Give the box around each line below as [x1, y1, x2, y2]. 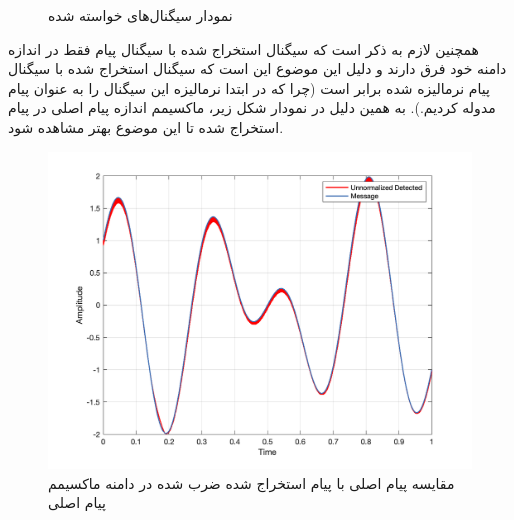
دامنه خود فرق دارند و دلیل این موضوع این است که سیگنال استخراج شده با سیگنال [8, 58, 507, 79]
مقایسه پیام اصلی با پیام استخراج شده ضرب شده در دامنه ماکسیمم [48, 472, 455, 493]
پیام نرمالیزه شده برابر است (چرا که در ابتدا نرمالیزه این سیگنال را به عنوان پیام [8, 77, 490, 98]
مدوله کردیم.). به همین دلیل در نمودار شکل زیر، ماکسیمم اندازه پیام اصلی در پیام [8, 97, 496, 118]
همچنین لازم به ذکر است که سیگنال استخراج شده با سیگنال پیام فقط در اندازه [8, 38, 479, 59]
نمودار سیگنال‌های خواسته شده [48, 5, 233, 25]
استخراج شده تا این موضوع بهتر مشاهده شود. [8, 116, 284, 137]
